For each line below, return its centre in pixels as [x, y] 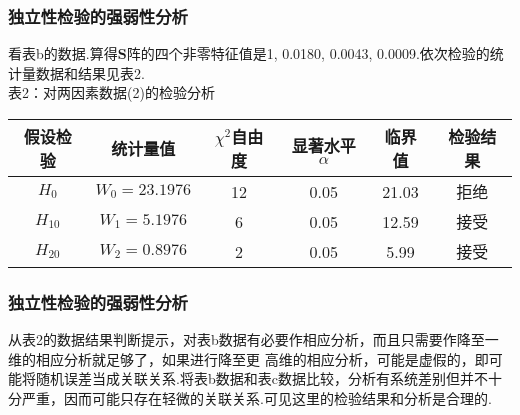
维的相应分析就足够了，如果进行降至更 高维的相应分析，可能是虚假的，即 [248, 358]
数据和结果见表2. [90, 72]
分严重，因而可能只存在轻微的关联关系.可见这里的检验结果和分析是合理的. [250, 398]
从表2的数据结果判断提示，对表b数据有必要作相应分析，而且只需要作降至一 [253, 339]
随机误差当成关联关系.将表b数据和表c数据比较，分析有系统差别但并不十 [268, 378]
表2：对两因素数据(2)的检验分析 [111, 92]
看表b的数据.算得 [63, 53]
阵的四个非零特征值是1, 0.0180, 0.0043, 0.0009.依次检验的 [308, 53]
